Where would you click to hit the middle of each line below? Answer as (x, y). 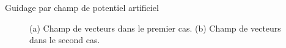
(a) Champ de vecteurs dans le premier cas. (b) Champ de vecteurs (155, 28)
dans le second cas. (65, 40)
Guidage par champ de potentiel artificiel (82, 7)
